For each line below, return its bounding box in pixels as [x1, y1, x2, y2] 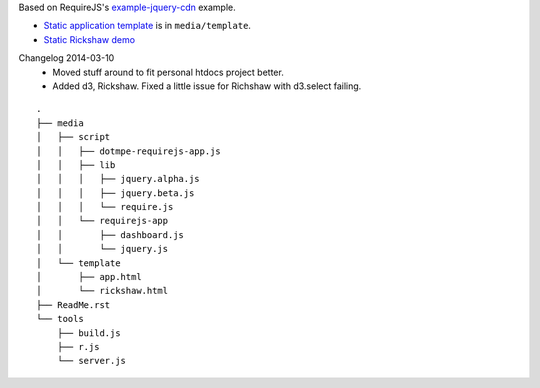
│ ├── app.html [36, 271, 142, 283]
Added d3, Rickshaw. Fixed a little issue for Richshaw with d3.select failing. [52, 80, 362, 92]
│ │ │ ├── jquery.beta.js [36, 187, 195, 199]
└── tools [36, 313, 84, 325]
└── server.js [56, 355, 127, 367]
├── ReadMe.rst [36, 299, 111, 310]
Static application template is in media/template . [43, 20, 252, 32]
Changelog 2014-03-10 [18, 52, 115, 64]
